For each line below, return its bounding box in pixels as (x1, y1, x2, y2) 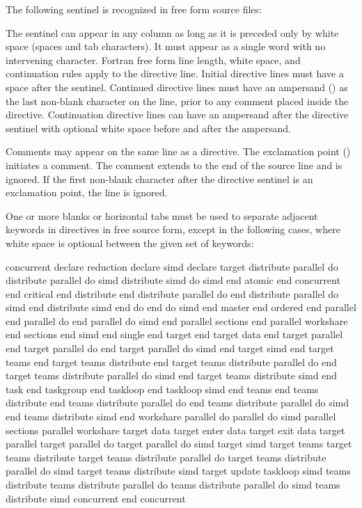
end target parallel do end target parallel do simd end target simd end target (6, 341, 334, 356)
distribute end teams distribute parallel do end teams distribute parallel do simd (6, 395, 349, 410)
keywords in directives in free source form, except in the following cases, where (6, 222, 340, 237)
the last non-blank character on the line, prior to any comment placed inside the (6, 93, 349, 108)
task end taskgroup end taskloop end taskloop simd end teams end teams (6, 381, 319, 396)
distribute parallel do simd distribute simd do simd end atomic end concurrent (6, 273, 340, 287)
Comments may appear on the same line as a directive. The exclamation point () (6, 144, 351, 159)
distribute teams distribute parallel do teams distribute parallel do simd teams (6, 477, 340, 491)
